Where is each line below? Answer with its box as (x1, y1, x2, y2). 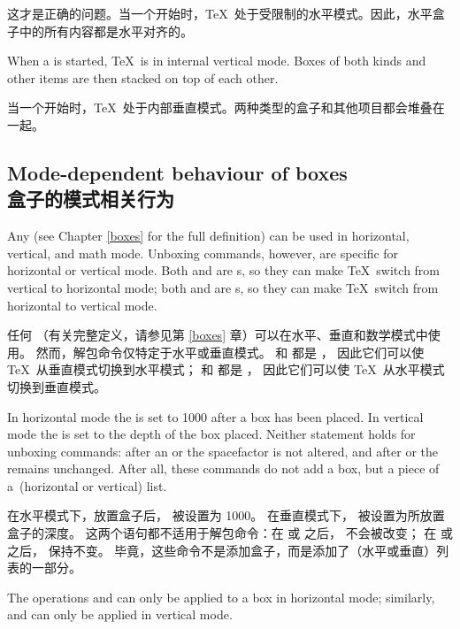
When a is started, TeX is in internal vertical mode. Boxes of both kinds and (7, 51, 426, 70)
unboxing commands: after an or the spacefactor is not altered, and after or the (7, 441, 438, 460)
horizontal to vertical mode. (7, 295, 157, 314)
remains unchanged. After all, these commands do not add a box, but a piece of (7, 459, 440, 478)
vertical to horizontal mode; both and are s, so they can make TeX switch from (7, 278, 439, 296)
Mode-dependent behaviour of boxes (7, 158, 348, 186)
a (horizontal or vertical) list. (7, 476, 167, 495)
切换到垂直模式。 (7, 377, 106, 395)
